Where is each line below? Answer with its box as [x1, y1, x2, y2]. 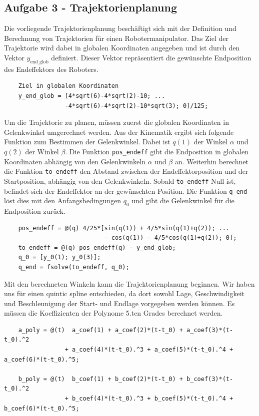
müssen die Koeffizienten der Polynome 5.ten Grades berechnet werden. [4, 308, 223, 318]
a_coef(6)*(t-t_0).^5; [4, 356, 79, 363]
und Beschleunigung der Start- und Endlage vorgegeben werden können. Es [4, 298, 235, 308]
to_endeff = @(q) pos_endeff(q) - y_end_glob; [18, 244, 176, 251]
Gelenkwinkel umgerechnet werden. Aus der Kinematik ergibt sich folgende [4, 126, 234, 137]
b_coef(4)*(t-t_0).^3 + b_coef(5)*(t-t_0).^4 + [72, 395, 233, 403]
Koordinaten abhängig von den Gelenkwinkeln [4, 156, 145, 166]
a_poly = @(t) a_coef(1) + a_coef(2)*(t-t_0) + [18, 326, 183, 334]
